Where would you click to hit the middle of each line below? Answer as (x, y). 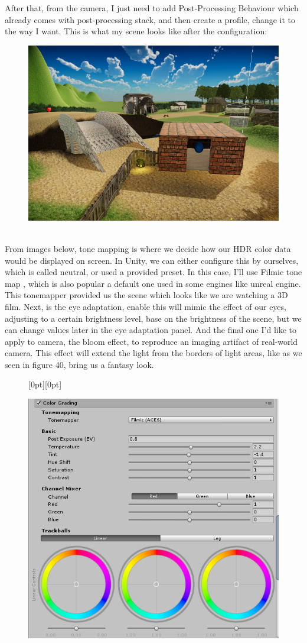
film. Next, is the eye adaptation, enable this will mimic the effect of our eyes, (146, 306)
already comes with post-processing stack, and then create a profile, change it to (150, 19)
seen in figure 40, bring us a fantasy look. (79, 364)
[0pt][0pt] (45, 384)
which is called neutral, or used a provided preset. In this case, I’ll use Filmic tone (153, 272)
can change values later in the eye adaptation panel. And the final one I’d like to (151, 330)
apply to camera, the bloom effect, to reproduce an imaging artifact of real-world (151, 341)
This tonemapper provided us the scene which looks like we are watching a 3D (146, 295)
